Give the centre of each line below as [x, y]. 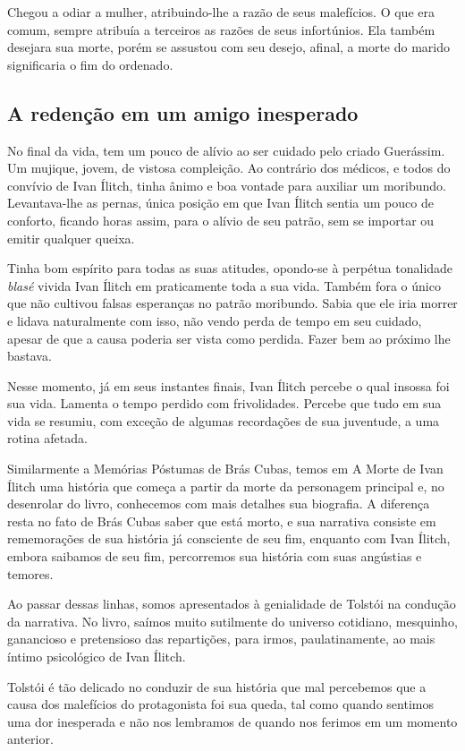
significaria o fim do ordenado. [90, 64]
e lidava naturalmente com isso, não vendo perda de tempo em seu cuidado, [215, 320]
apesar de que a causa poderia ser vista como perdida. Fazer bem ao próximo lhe [229, 338]
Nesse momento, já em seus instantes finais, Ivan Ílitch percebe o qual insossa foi [228, 385]
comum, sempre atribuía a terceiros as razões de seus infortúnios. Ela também [221, 29]
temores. [30, 573]
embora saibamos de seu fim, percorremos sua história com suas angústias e [215, 556]
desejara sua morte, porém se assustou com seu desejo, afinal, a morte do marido [229, 47]
